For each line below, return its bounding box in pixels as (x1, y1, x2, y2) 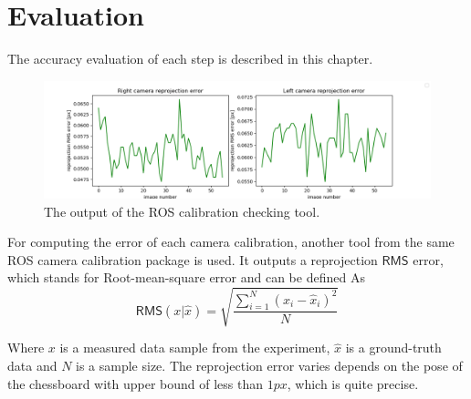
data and (7, 356, 58, 375)
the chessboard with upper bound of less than (7, 373, 264, 393)
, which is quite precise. (287, 373, 419, 393)
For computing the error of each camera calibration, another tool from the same (7, 232, 455, 251)
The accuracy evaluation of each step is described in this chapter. (7, 49, 373, 68)
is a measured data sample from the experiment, (59, 338, 330, 357)
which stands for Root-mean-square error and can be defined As (7, 268, 365, 287)
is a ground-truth (345, 338, 442, 357)
